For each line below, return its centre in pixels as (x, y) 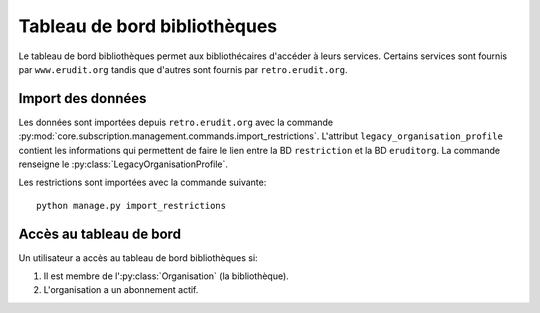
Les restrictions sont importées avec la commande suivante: (142, 182)
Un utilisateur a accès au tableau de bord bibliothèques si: (138, 257)
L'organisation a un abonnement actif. (121, 290)
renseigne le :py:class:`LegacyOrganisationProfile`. (123, 164)
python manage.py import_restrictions (131, 205)
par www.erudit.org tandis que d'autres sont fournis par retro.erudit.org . (183, 69)
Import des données (82, 98)
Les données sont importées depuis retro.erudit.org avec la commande (176, 122)
